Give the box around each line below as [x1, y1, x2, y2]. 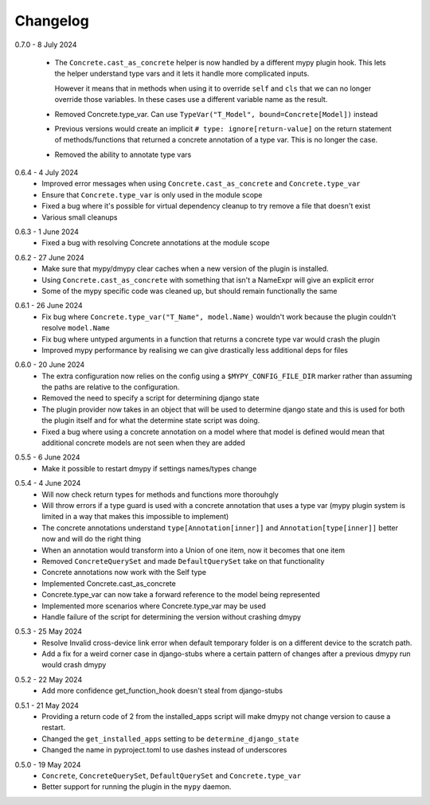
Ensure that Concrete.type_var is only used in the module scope [41, 190, 263, 199]
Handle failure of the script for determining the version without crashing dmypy [41, 612, 302, 621]
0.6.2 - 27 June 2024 [14, 252, 85, 262]
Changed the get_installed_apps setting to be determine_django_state [41, 733, 299, 744]
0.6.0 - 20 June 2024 [14, 360, 85, 369]
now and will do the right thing [41, 534, 142, 544]
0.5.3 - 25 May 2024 [14, 627, 83, 636]
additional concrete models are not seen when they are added [41, 438, 246, 447]
